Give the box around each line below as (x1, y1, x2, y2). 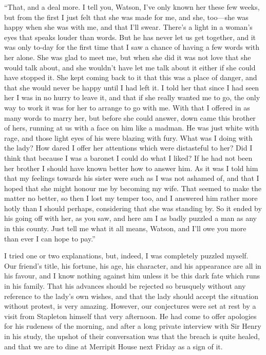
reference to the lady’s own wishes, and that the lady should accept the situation (4, 290, 259, 301)
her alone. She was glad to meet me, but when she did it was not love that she (4, 51, 251, 62)
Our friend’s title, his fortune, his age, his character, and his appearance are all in (4, 260, 261, 271)
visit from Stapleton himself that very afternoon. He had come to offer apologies (4, 310, 257, 321)
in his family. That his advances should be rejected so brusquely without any (4, 281, 246, 291)
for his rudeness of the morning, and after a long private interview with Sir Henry (4, 321, 261, 331)
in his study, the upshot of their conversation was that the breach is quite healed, (4, 331, 260, 341)
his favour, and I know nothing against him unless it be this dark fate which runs (4, 270, 260, 281)
